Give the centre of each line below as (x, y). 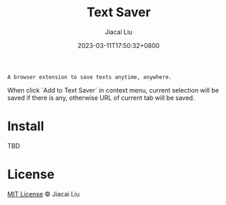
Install (26, 126)
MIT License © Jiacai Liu (43, 194)
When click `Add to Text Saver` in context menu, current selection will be (113, 90)
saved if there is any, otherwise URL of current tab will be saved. (101, 98)
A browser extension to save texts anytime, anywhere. (90, 77)
